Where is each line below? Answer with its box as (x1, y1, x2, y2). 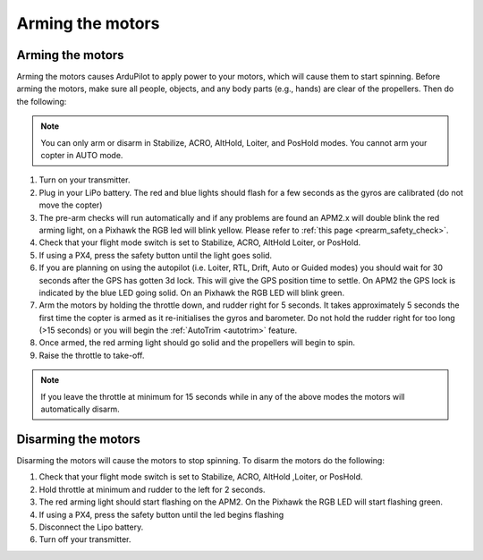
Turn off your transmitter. (38, 534, 131, 545)
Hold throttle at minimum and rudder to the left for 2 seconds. (38, 484, 266, 495)
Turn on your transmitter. (38, 174, 131, 185)
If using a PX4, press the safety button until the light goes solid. (38, 250, 273, 260)
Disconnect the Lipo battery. (38, 522, 144, 532)
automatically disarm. (40, 403, 120, 415)
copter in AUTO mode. (40, 150, 123, 161)
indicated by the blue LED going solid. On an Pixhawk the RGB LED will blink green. (38, 287, 344, 298)
